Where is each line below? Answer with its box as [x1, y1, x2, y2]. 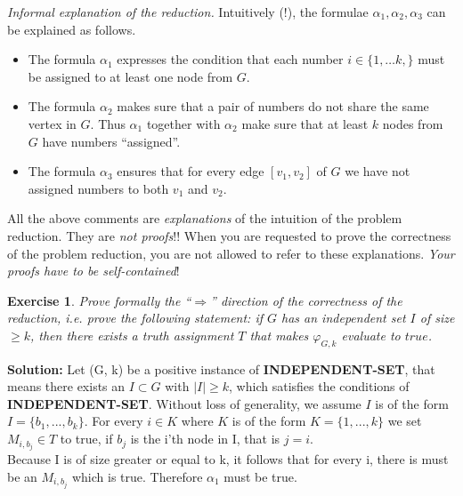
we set [387, 412, 422, 430]
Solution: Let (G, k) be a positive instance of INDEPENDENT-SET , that [7, 359, 435, 378]
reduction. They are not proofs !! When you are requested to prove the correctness [7, 226, 451, 244]
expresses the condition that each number [117, 50, 344, 68]
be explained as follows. [7, 20, 136, 38]
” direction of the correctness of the [210, 291, 402, 309]
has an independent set [281, 308, 406, 327]
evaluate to [341, 325, 401, 344]
